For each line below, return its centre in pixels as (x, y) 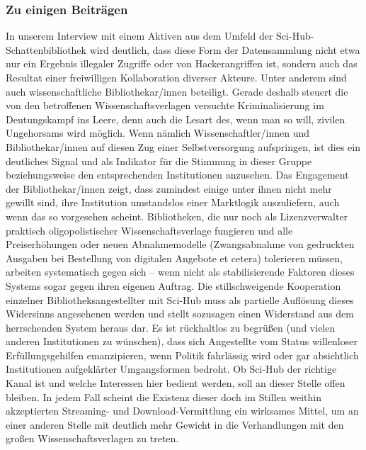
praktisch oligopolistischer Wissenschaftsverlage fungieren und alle (149, 230)
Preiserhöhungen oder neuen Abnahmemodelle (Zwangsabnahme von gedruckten (180, 244)
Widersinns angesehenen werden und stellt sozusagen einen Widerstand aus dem (180, 314)
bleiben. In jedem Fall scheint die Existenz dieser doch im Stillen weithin (164, 396)
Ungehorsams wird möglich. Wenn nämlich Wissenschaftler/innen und (158, 133)
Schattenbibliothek (46, 49)
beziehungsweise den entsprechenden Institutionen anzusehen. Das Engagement (177, 175)
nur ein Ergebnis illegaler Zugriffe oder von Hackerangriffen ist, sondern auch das (182, 63)
